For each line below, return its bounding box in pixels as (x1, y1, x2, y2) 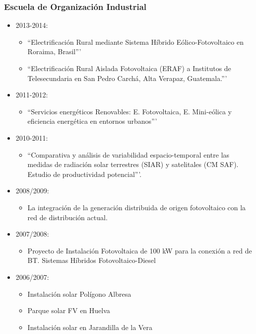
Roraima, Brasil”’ (27, 46, 81, 57)
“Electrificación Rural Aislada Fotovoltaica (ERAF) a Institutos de (27, 63, 231, 73)
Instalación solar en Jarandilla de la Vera (27, 322, 152, 332)
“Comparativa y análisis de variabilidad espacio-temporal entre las (27, 149, 230, 160)
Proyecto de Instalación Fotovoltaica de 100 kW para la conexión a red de (27, 245, 252, 255)
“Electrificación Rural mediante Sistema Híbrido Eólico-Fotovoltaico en (27, 36, 244, 47)
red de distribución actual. (27, 212, 108, 222)
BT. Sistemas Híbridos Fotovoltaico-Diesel (27, 255, 156, 265)
